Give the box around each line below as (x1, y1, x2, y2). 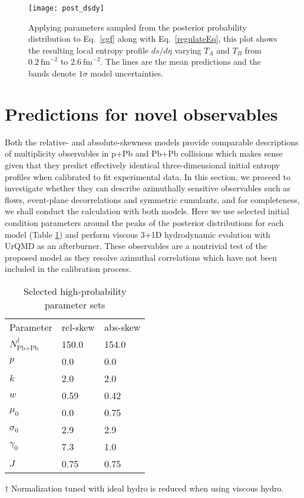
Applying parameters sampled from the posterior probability (28, 21, 247, 33)
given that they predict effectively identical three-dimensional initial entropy (5, 158, 280, 171)
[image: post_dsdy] (28, 4, 104, 12)
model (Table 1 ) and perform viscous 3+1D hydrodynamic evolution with (5, 228, 270, 240)
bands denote (28, 67, 76, 79)
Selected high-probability (24, 284, 127, 298)
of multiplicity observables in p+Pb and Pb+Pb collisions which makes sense (5, 147, 283, 160)
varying (174, 44, 201, 56)
